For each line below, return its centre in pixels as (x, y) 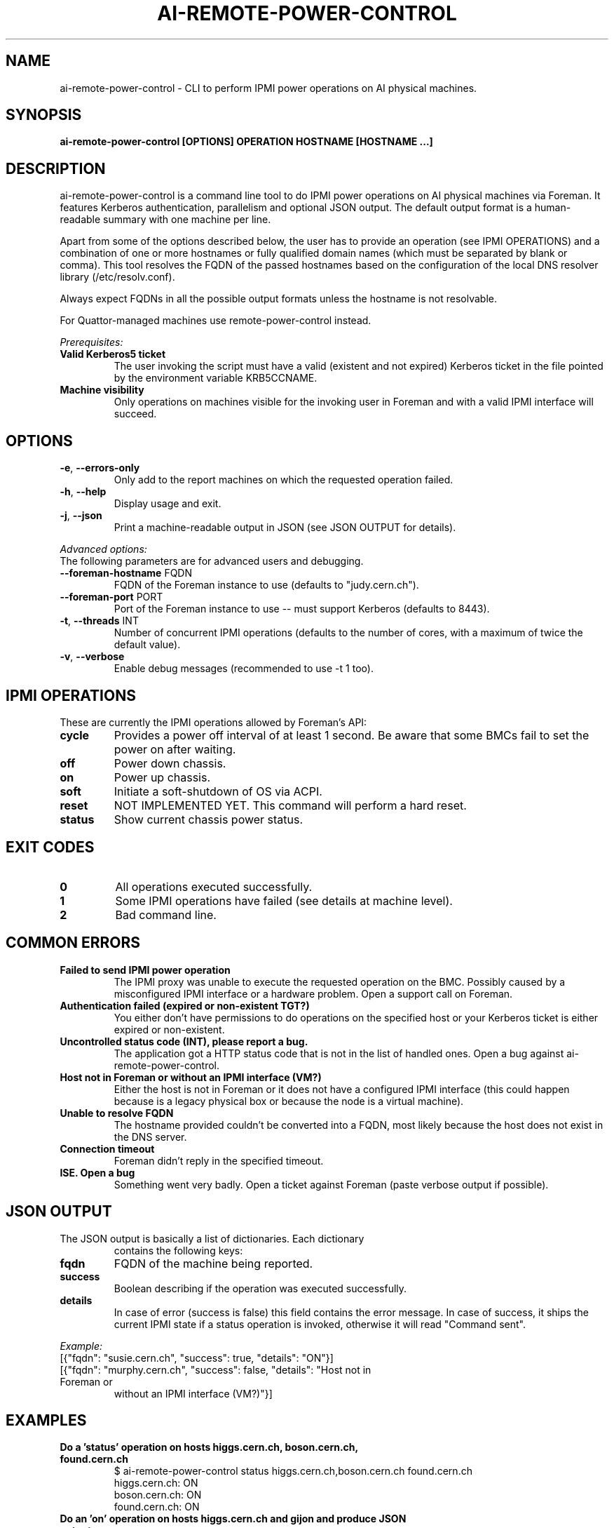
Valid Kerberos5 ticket (113, 354)
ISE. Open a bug (97, 1172)
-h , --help (83, 492)
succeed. (135, 414)
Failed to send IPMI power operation (145, 970)
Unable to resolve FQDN (117, 1113)
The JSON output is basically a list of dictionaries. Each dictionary (212, 1238)
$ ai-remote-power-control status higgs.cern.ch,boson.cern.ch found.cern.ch (293, 1471)
